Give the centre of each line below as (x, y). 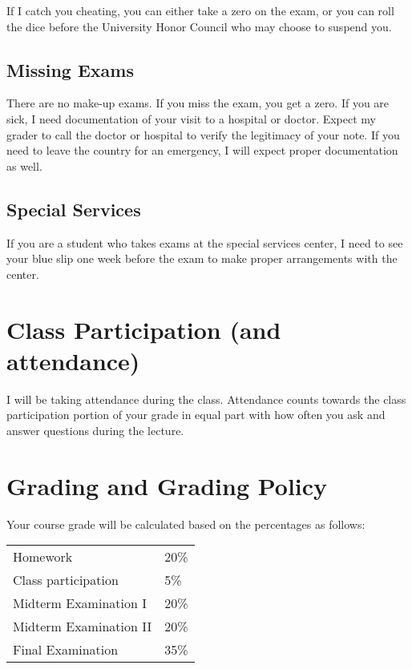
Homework (43, 557)
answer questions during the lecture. (95, 430)
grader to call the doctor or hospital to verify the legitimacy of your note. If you (203, 134)
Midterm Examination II (83, 627)
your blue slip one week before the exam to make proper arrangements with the (202, 258)
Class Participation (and (144, 329)
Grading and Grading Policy (167, 485)
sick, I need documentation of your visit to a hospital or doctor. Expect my (191, 118)
